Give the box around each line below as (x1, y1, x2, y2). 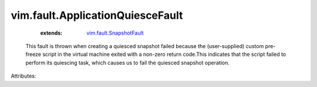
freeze (25, 51, 42, 58)
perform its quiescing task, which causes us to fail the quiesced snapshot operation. (25, 59, 230, 66)
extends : (40, 29, 63, 36)
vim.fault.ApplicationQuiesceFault (11, 9, 183, 22)
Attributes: (11, 72, 36, 79)
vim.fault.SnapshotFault (86, 29, 144, 36)
